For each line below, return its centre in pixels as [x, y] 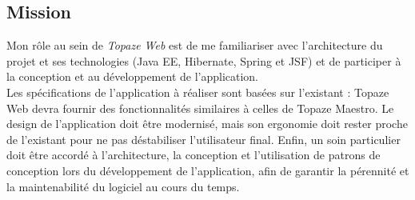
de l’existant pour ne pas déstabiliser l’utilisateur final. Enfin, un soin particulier [204, 139]
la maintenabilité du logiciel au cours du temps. [123, 186]
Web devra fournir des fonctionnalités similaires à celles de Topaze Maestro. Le [200, 108]
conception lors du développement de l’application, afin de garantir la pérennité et [208, 170]
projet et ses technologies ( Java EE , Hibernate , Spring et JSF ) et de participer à [204, 60]
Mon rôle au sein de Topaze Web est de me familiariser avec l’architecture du [195, 45]
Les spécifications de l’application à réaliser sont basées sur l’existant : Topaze [198, 92]
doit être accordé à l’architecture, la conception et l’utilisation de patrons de [194, 155]
